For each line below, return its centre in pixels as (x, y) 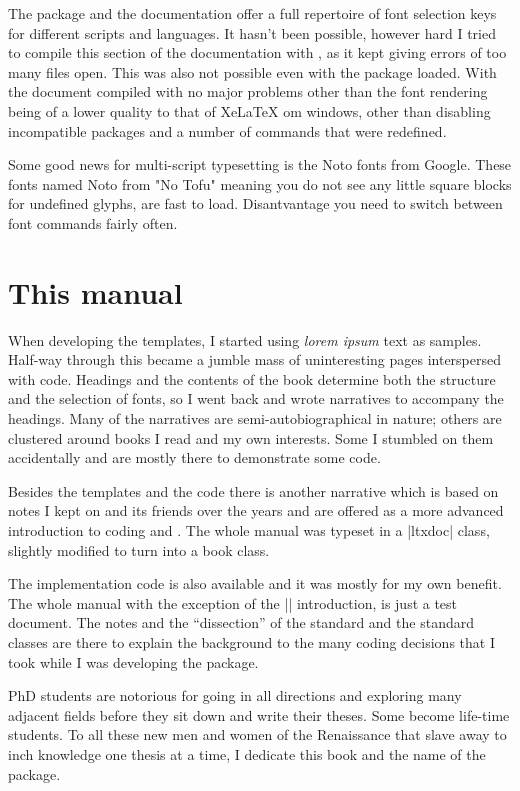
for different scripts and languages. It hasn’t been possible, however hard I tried (252, 32)
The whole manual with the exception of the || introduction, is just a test (233, 602)
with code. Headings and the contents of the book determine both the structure (252, 378)
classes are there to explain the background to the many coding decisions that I (251, 641)
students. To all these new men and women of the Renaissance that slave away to (257, 734)
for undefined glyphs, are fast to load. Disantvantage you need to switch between (255, 203)
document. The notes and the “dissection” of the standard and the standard (241, 622)
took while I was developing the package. (133, 661)
